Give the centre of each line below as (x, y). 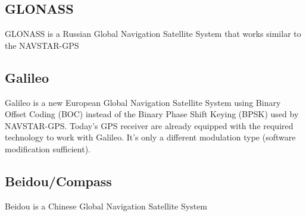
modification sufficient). (48, 148)
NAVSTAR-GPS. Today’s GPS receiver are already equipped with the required (149, 125)
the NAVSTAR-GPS (42, 45)
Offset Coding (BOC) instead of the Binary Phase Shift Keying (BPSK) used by (152, 114)
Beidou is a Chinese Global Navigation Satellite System (106, 206)
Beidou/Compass (58, 181)
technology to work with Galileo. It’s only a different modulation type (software (150, 137)
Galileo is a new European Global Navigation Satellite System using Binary (143, 102)
